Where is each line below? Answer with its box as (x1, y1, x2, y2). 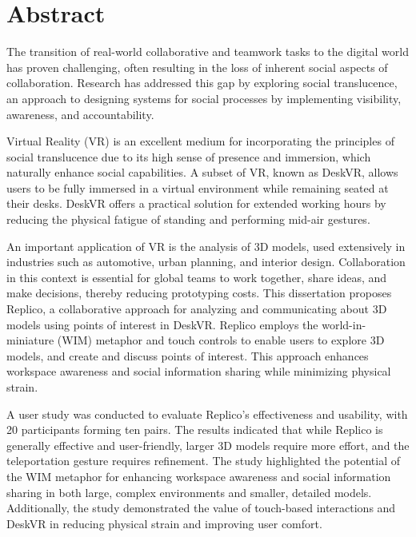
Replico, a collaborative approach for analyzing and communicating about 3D (6, 300, 387, 317)
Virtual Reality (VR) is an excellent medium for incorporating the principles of (6, 133, 394, 149)
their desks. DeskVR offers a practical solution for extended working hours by (6, 195, 386, 212)
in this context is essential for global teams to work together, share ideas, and (6, 268, 387, 285)
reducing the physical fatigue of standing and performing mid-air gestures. (6, 211, 370, 228)
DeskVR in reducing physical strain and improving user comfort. (6, 515, 322, 531)
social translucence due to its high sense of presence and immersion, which (6, 148, 371, 165)
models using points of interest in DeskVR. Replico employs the (6, 316, 318, 332)
